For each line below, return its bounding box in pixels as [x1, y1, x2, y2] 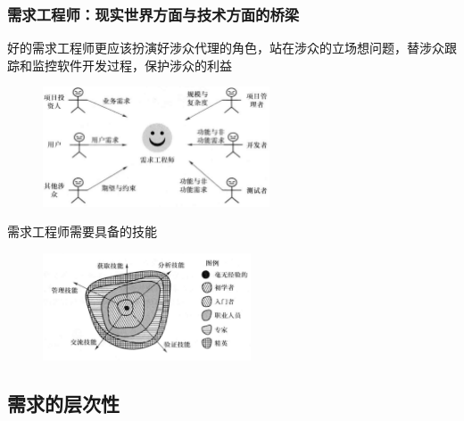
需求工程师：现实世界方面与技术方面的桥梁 [7, 3, 300, 25]
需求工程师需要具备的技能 [7, 222, 157, 241]
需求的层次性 [7, 389, 120, 417]
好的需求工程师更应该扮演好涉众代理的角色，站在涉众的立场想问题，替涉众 [7, 38, 444, 57]
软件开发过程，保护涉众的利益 [56, 55, 232, 74]
